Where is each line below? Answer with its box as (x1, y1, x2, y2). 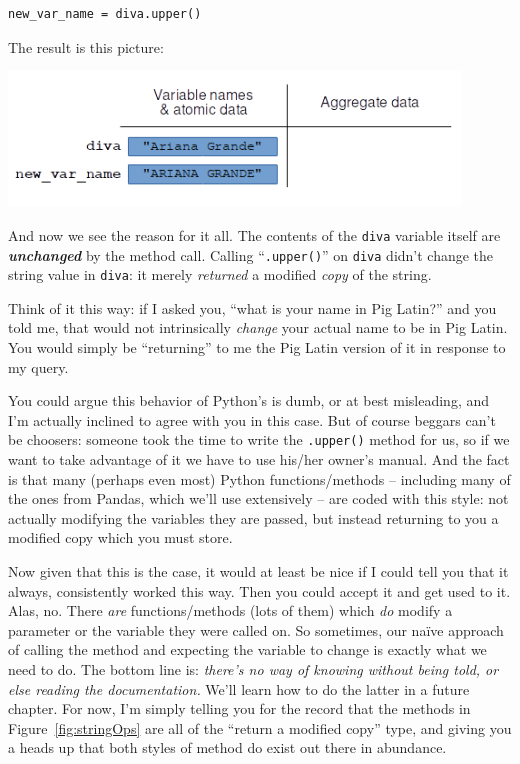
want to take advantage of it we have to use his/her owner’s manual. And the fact (8, 449, 510, 470)
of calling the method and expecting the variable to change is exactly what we (8, 639, 487, 660)
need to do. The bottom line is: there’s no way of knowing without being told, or (8, 658, 499, 679)
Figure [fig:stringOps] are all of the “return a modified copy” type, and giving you (8, 717, 512, 738)
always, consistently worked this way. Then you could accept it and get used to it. (8, 580, 511, 601)
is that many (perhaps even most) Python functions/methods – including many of (8, 468, 511, 489)
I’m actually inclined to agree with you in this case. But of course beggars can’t (8, 409, 496, 430)
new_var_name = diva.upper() (8, 7, 202, 21)
